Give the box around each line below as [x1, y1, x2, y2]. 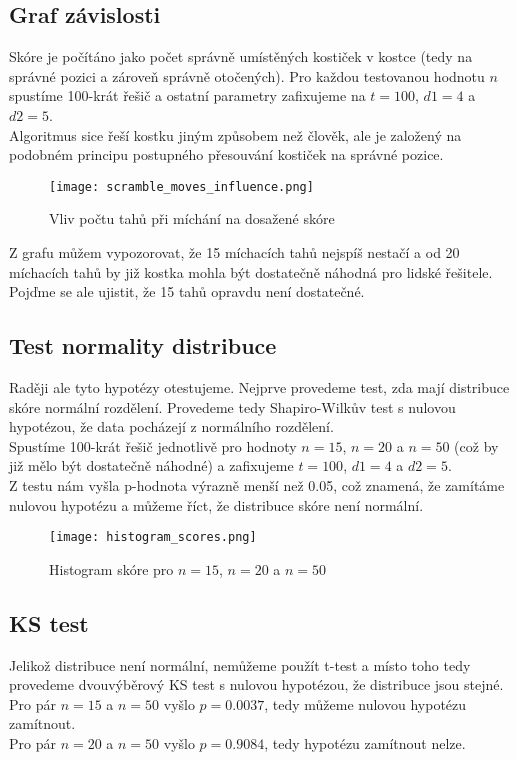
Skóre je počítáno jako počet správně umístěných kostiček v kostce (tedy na [9, 46, 473, 67]
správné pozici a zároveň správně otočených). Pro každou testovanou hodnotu [9, 65, 485, 86]
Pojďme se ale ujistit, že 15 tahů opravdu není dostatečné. [9, 281, 365, 302]
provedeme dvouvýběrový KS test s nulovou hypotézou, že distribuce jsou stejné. [9, 674, 504, 695]
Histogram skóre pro [49, 558, 174, 579]
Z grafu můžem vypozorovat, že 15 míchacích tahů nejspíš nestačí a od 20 [9, 242, 460, 263]
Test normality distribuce [9, 330, 277, 361]
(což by [454, 435, 499, 456]
